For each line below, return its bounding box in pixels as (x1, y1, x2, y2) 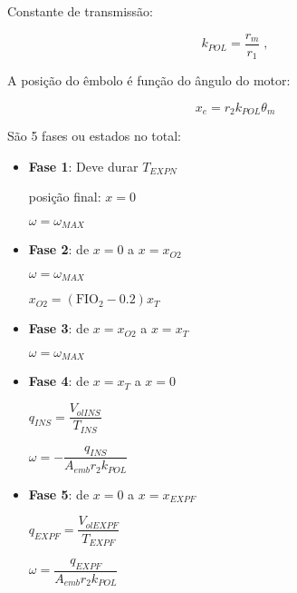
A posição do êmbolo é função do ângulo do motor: (7, 71, 291, 90)
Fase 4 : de (28, 371, 90, 390)
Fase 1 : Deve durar (28, 156, 139, 175)
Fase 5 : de (28, 484, 90, 503)
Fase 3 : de (28, 319, 90, 338)
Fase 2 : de (28, 240, 90, 259)
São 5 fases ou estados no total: (7, 126, 182, 145)
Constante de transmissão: (7, 2, 153, 20)
